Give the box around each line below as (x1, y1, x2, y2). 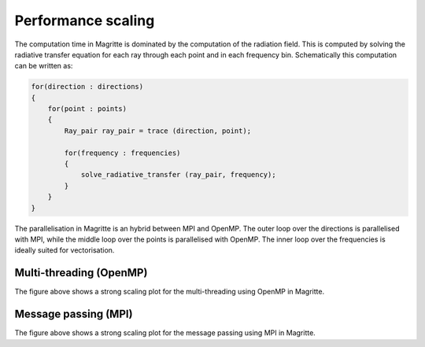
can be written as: (14, 61, 73, 71)
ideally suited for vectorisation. (14, 245, 115, 255)
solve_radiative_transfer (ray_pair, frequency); (80, 170, 276, 179)
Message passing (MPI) (14, 308, 133, 321)
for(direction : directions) (31, 83, 144, 91)
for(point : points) (47, 105, 128, 113)
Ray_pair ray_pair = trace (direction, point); (64, 126, 252, 135)
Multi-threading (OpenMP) (14, 266, 148, 279)
